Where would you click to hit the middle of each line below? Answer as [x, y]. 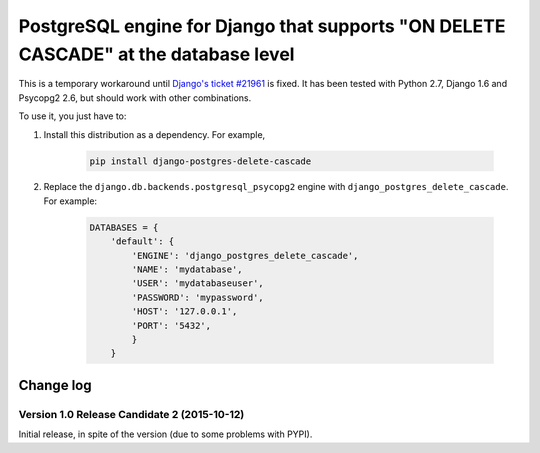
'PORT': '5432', [171, 325]
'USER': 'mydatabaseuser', [197, 283]
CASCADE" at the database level [156, 54]
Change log [55, 385]
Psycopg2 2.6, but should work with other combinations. [135, 97]
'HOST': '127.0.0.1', [184, 311]
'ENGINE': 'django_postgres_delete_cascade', [245, 255]
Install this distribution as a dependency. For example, [154, 134]
